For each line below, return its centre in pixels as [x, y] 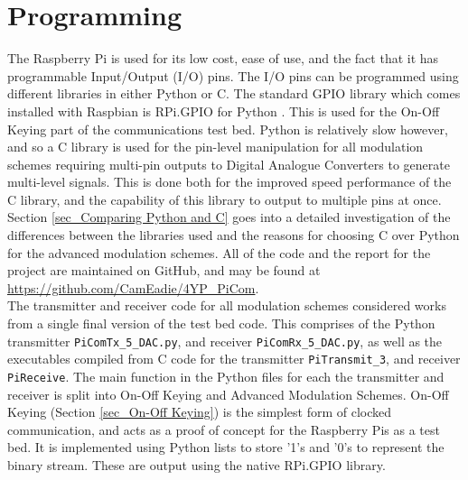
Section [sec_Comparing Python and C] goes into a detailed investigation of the [229, 217]
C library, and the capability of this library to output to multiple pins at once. [225, 199]
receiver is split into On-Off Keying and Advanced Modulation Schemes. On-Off [228, 394]
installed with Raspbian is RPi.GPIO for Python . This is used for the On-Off [224, 111]
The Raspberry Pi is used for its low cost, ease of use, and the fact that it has [223, 58]
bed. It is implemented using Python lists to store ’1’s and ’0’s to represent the [226, 447]
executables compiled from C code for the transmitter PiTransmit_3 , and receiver [234, 359]
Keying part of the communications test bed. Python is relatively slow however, [228, 129]
